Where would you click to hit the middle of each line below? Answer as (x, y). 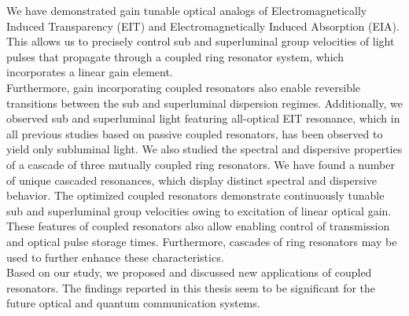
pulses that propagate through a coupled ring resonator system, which (175, 56)
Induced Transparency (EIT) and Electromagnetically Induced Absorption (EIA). (203, 26)
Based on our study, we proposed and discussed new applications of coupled (189, 272)
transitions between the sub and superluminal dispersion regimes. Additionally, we (204, 103)
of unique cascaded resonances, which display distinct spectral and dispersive (192, 180)
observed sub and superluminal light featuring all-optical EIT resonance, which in (203, 118)
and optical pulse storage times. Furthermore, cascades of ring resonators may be (202, 241)
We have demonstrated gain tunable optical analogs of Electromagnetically (187, 10)
